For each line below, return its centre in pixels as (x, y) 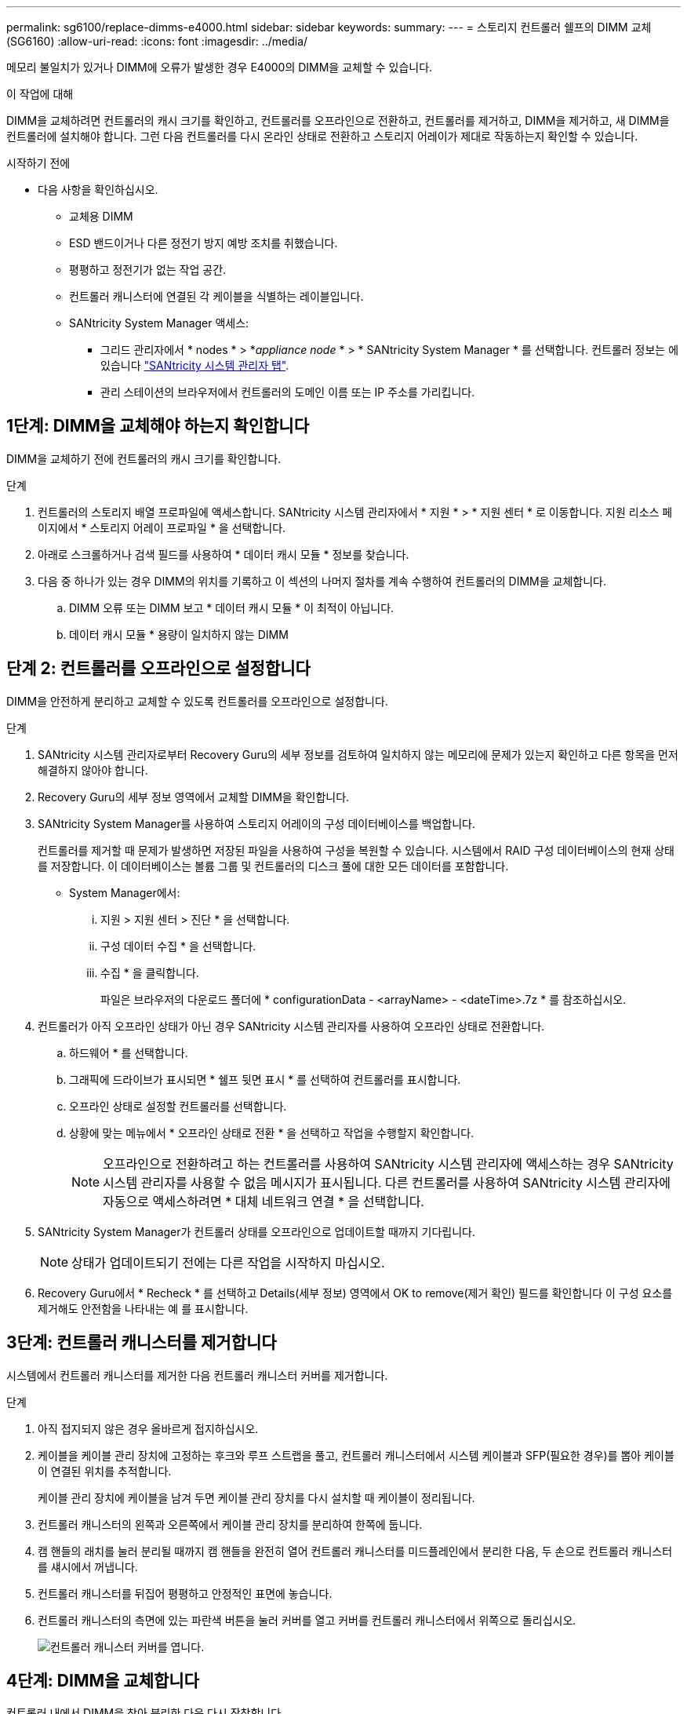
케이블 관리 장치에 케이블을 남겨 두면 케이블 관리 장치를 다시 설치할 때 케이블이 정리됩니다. (256, 1497)
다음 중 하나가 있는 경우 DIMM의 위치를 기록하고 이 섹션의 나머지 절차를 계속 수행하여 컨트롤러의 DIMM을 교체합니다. (322, 581)
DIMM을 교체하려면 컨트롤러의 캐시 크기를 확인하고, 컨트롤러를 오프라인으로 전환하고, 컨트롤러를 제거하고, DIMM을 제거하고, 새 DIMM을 (338, 120)
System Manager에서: (125, 892)
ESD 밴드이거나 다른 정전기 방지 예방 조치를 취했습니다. (204, 243)
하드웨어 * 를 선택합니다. (129, 1052)
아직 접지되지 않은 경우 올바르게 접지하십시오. (148, 1428)
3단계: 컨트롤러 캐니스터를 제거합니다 (142, 1343)
